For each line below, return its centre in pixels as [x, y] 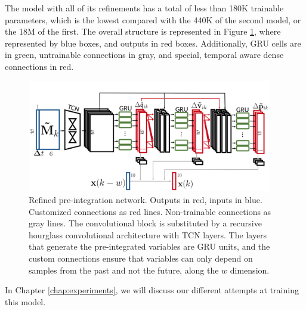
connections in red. [39, 66]
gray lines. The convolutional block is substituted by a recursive [145, 223]
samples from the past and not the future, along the [124, 270]
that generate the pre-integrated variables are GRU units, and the [149, 246]
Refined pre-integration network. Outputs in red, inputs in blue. [146, 200]
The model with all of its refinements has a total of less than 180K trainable [144, 8]
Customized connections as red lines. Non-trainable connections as [150, 211]
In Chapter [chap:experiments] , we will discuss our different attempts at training [152, 290]
